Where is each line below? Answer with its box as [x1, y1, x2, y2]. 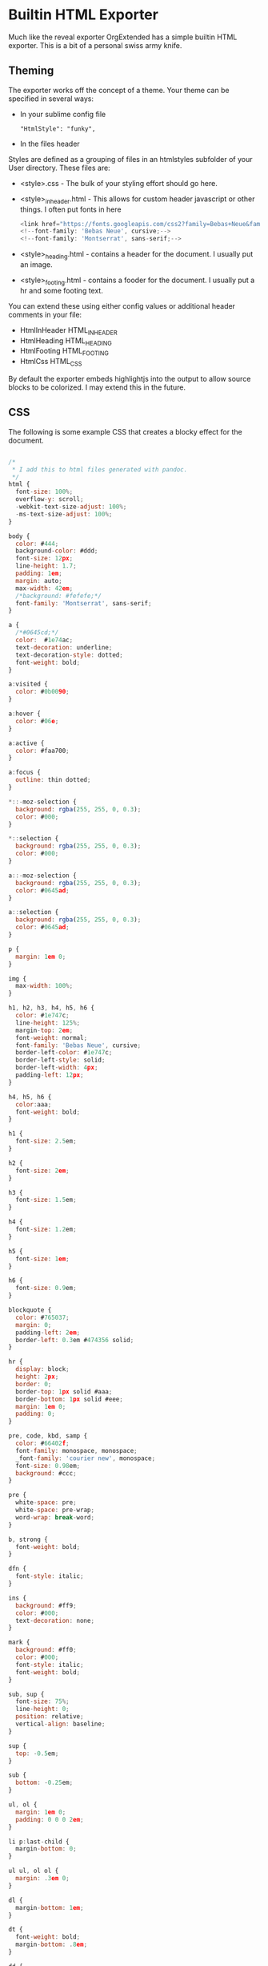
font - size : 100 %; [15, 487, 74, 496]
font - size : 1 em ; [15, 1255, 70, 1263]
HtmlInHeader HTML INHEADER [19, 325, 118, 337]
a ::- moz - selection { [8, 872, 78, 880]
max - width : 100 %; [15, 982, 74, 990]
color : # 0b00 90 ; [15, 688, 70, 696]
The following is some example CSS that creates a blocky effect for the [8, 427, 242, 436]
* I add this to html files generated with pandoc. [11, 465, 188, 474]
